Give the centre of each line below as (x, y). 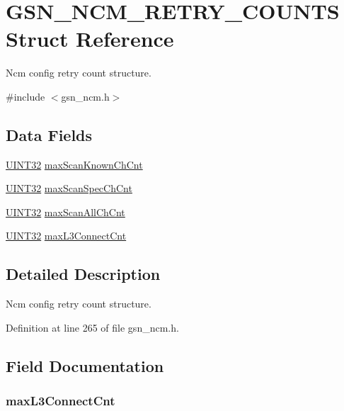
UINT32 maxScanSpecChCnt (69, 188)
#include (25, 96)
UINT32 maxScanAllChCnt (65, 212)
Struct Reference (90, 39)
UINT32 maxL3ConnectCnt (66, 236)
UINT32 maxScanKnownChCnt (74, 164)
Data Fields (49, 134)
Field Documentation (85, 365)
